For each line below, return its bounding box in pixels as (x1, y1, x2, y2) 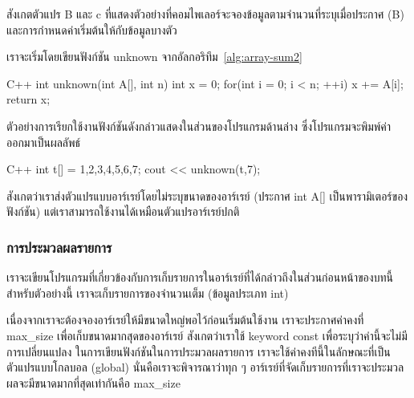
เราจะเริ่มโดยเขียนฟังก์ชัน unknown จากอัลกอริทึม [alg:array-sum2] (6, 48, 302, 65)
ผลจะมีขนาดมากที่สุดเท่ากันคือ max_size (6, 374, 181, 391)
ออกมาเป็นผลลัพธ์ (6, 133, 81, 150)
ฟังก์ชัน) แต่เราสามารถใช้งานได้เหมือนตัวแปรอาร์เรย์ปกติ (6, 203, 240, 220)
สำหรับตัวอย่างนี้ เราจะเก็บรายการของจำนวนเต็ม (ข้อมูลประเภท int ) (6, 284, 289, 301)
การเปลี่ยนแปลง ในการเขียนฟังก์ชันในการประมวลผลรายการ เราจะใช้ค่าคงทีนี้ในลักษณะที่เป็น (6, 343, 391, 359)
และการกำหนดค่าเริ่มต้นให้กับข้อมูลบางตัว (6, 21, 177, 38)
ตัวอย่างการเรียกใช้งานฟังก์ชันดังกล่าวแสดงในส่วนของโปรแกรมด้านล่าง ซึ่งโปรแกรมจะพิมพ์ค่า (6, 117, 392, 134)
